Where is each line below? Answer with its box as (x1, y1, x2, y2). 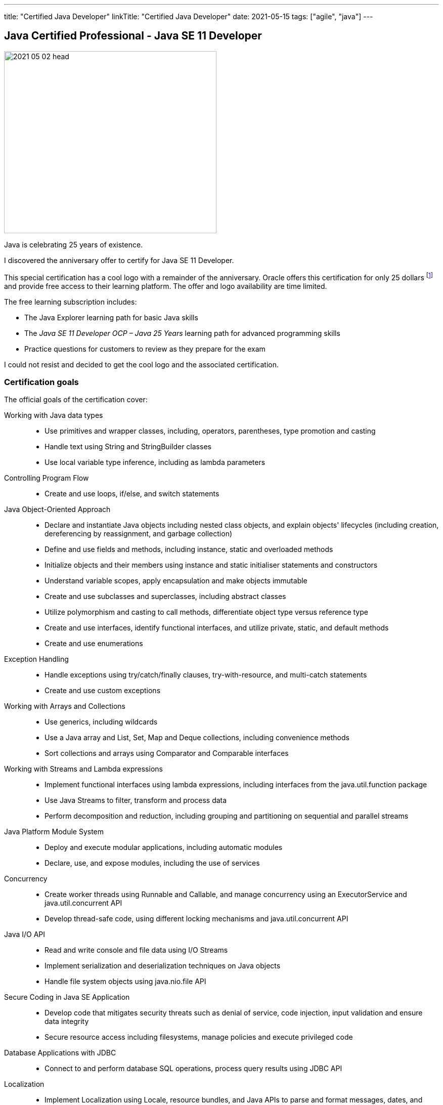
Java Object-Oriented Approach (4, 505, 111, 514)
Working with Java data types (4, 411, 103, 420)
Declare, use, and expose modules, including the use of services (45, 859, 260, 868)
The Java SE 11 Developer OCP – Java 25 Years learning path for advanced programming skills (24, 328, 340, 337)
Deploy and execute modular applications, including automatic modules (45, 843, 283, 852)
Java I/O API (4, 930, 46, 939)
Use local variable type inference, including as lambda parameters (45, 458, 265, 467)
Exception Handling (4, 655, 69, 664)
